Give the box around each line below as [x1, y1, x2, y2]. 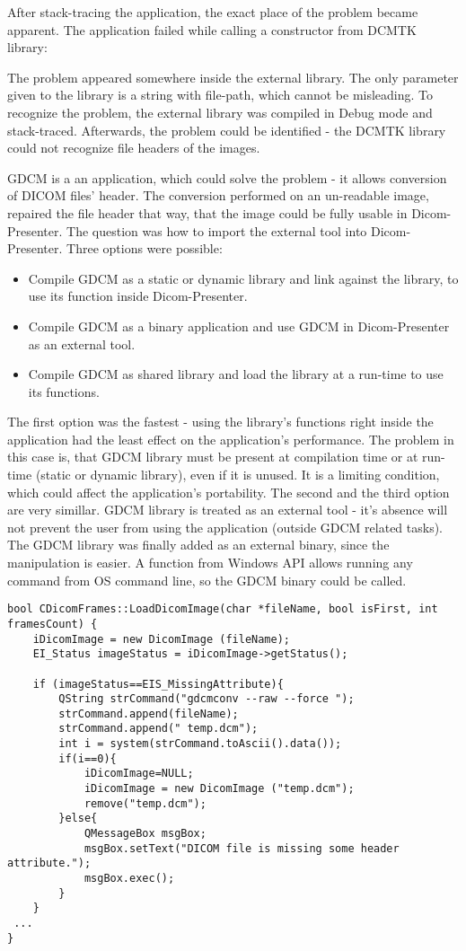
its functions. [28, 382, 100, 401]
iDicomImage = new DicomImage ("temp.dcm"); [84, 782, 355, 796]
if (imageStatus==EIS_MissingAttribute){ [32, 677, 284, 691]
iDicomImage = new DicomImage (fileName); [32, 632, 290, 646]
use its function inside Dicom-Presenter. [28, 286, 248, 305]
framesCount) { [7, 617, 98, 630]
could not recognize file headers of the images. [7, 138, 260, 157]
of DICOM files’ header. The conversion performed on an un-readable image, [7, 186, 429, 205]
